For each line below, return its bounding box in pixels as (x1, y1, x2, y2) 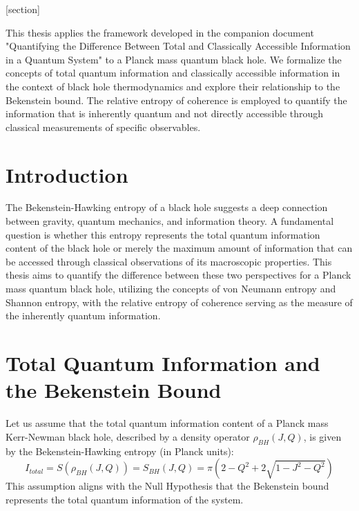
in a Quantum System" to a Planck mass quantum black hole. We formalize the (6, 52, 342, 66)
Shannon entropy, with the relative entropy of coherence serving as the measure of (6, 294, 353, 309)
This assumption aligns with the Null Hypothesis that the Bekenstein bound (6, 479, 329, 493)
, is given (303, 429, 342, 443)
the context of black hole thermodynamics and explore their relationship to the (6, 79, 340, 93)
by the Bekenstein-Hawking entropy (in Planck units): (6, 443, 234, 458)
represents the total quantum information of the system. (6, 492, 244, 506)
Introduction (6, 160, 128, 188)
